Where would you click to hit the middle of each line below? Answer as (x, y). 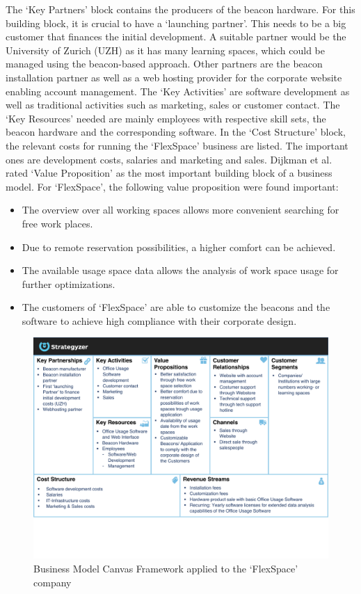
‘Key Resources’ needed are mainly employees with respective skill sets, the (166, 118)
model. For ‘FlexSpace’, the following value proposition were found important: (172, 186)
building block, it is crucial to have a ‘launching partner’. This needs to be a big (176, 23)
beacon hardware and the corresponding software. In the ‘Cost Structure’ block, (176, 132)
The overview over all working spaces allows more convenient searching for (180, 210)
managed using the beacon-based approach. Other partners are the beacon (164, 64)
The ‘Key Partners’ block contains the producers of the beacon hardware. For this (180, 9)
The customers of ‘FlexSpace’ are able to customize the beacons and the (176, 307)
